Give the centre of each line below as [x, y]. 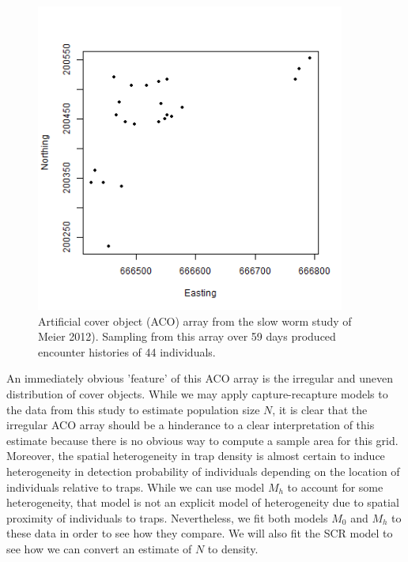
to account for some [335, 487]
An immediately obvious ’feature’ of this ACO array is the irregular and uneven [200, 378]
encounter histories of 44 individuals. [127, 351]
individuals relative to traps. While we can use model [136, 487]
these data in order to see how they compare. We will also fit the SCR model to [200, 533]
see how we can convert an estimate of [99, 548]
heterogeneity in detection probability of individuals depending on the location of [203, 471]
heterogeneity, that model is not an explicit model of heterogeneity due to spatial [203, 502]
